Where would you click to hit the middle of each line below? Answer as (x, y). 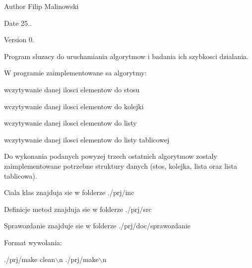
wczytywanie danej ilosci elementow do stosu (72, 89)
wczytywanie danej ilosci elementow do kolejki (74, 106)
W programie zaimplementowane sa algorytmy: (75, 73)
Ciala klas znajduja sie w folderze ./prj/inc (69, 192)
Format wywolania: (33, 242)
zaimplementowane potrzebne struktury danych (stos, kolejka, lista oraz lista (121, 166)
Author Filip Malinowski (41, 6)
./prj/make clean (30, 259)
